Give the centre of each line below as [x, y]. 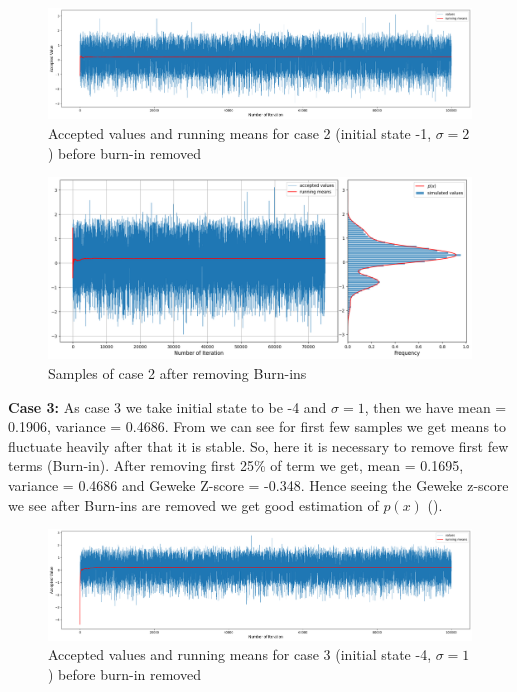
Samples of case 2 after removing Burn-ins [177, 373]
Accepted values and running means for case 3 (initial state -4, [240, 654]
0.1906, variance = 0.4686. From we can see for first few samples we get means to [257, 426]
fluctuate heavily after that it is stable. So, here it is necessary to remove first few [258, 445]
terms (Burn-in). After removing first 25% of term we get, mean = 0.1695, [236, 465]
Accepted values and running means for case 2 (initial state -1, [240, 133]
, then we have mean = [435, 406]
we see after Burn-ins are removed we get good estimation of [193, 504]
